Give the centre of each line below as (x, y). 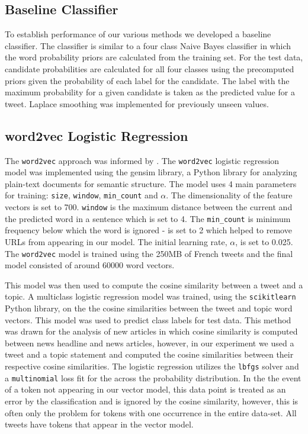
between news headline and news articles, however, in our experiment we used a (150, 343)
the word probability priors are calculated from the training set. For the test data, (154, 57)
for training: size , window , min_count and (81, 195)
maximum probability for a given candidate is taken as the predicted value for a (150, 92)
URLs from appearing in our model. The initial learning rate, (116, 241)
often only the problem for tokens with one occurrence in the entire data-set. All (151, 412)
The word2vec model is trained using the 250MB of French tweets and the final (149, 253)
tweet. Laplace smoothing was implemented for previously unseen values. (137, 103)
